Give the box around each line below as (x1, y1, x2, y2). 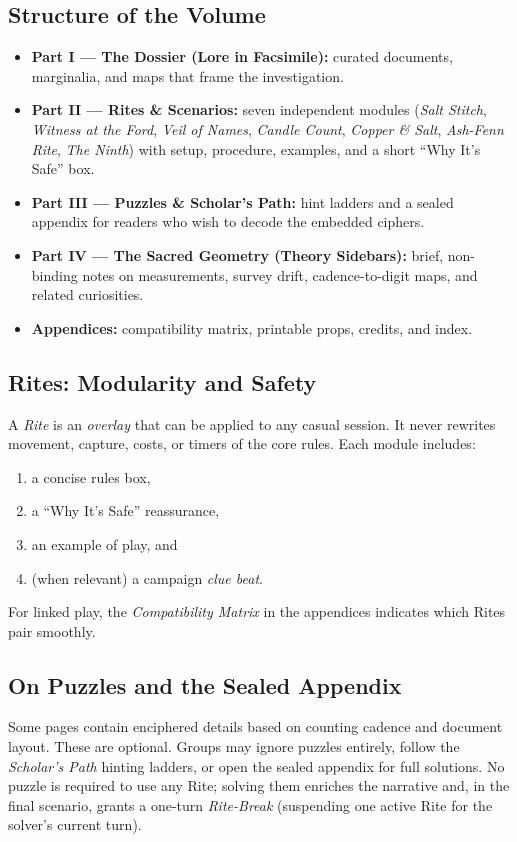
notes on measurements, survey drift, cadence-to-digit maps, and (82, 264, 478, 285)
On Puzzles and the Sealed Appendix (8, 669, 402, 700)
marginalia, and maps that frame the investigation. (31, 65, 344, 86)
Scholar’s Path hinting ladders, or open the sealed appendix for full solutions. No (8, 755, 505, 776)
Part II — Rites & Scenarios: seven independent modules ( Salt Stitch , (31, 99, 487, 120)
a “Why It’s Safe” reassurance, (31, 500, 220, 521)
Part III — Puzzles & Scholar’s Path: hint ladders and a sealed (31, 191, 454, 212)
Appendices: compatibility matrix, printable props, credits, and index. (31, 317, 473, 338)
